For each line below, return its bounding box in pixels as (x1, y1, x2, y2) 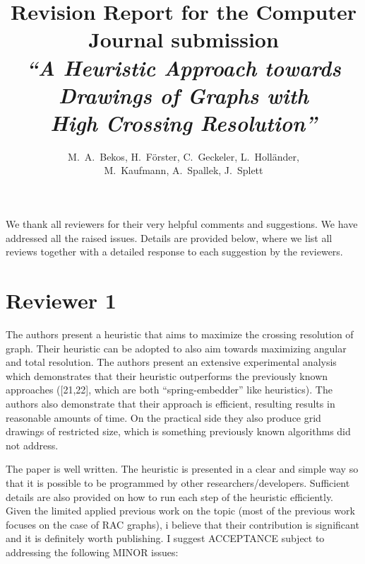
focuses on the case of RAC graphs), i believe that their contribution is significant (6, 517, 359, 531)
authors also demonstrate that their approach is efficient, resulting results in (6, 396, 335, 410)
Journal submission (88, 25, 279, 54)
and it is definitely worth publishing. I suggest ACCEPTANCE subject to (6, 531, 325, 546)
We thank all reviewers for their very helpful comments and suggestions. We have (6, 217, 358, 231)
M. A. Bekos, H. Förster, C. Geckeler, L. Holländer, (68, 149, 299, 163)
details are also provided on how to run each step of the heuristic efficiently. (6, 489, 334, 504)
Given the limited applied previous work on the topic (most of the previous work (6, 503, 355, 518)
